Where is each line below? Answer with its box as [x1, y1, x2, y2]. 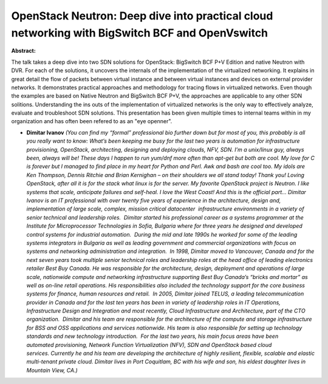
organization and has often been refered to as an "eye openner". [11, 118, 173, 125]
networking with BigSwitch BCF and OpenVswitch [11, 26, 268, 39]
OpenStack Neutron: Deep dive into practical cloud [11, 9, 273, 22]
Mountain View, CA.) [26, 366, 78, 374]
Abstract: [11, 47, 36, 55]
